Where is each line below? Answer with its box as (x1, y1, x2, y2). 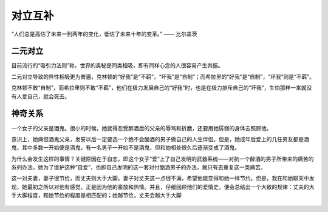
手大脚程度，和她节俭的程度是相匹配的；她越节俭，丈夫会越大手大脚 (11, 191, 182, 199)
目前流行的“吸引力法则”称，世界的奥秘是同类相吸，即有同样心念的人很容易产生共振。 (11, 62, 224, 69)
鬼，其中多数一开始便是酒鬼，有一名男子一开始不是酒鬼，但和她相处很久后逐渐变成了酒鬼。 (11, 144, 240, 151)
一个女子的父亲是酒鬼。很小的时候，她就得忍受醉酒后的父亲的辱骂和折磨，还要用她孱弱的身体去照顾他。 (11, 124, 272, 131)
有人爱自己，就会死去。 (11, 93, 70, 100)
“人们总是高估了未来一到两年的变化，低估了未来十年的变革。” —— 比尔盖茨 (11, 30, 197, 38)
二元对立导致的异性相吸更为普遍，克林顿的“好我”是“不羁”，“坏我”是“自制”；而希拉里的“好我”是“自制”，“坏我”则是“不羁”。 (11, 73, 315, 80)
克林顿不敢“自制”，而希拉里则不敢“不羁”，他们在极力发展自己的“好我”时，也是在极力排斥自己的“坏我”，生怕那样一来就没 (11, 84, 312, 91)
